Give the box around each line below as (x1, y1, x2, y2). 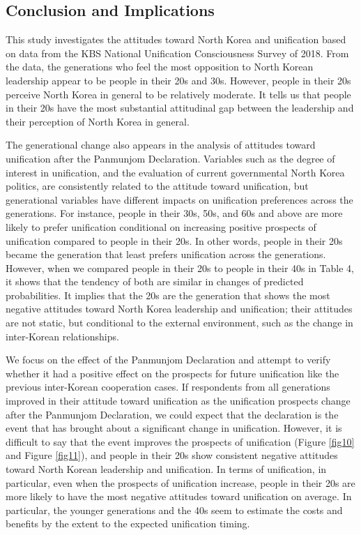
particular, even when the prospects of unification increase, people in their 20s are (6, 475, 355, 490)
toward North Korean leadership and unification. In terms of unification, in (6, 462, 327, 476)
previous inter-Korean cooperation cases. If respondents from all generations (6, 379, 330, 394)
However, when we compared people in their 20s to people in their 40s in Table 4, (6, 260, 354, 275)
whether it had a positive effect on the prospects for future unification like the (6, 366, 339, 380)
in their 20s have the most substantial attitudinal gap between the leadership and (6, 100, 354, 115)
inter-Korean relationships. (6, 329, 119, 343)
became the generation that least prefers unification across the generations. (6, 247, 326, 262)
